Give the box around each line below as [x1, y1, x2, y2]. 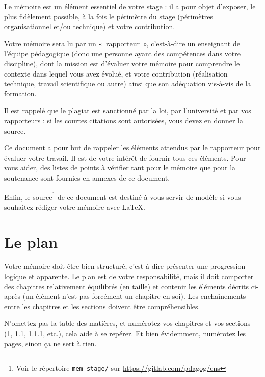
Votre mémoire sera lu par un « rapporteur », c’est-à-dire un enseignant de [4, 38, 240, 48]
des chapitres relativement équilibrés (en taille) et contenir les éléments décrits [4, 281, 249, 291]
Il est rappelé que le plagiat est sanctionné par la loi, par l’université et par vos [4, 105, 251, 116]
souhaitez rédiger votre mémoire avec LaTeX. [4, 201, 145, 212]
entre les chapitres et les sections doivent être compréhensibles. [4, 300, 200, 311]
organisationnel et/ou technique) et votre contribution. [4, 21, 175, 32]
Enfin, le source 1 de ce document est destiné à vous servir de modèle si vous [4, 190, 241, 202]
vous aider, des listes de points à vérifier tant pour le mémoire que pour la [4, 162, 236, 173]
